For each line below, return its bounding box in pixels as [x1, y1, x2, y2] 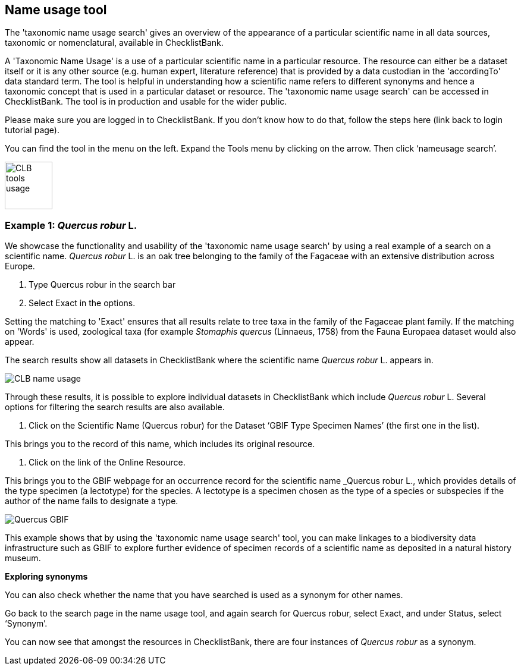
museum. [5, 553, 41, 564]
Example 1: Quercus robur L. [5, 219, 137, 231]
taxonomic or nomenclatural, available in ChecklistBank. [5, 37, 224, 48]
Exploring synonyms [5, 571, 88, 582]
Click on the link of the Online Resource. [29, 457, 186, 468]
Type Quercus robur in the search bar [29, 279, 176, 290]
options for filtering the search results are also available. [5, 402, 225, 413]
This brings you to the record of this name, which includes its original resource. [5, 439, 315, 449]
